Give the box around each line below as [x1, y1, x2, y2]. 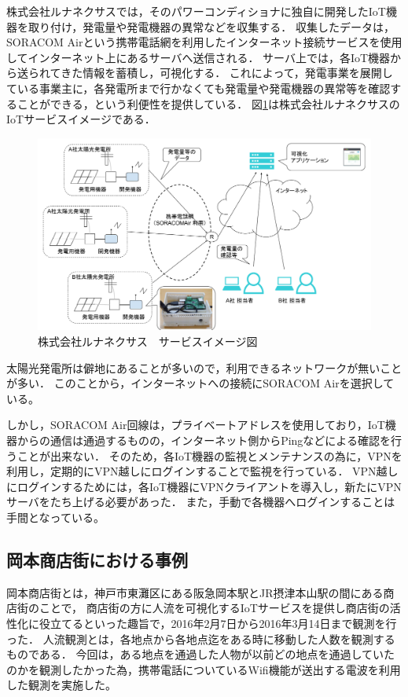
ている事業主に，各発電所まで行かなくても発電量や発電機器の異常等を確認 [6, 79, 391, 96]
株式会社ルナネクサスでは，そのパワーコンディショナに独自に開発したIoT [6, 3, 386, 19]
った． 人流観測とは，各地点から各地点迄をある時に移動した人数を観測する [6, 630, 395, 647]
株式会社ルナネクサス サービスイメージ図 [38, 333, 258, 350]
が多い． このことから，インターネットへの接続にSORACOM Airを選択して [6, 375, 395, 391]
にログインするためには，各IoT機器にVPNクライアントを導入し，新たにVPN [6, 478, 402, 494]
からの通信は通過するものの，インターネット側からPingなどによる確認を [17, 432, 391, 449]
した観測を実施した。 [6, 677, 116, 693]
